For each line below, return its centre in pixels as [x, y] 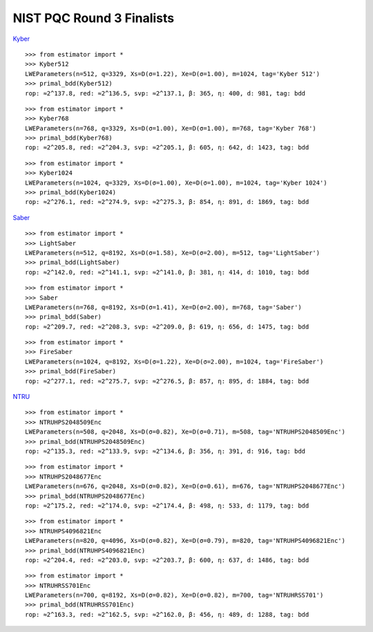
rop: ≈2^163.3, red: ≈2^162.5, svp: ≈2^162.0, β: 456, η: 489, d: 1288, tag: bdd [167, 614]
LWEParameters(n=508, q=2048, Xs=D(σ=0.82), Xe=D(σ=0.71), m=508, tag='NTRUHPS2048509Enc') [185, 432]
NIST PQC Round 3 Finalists [94, 18]
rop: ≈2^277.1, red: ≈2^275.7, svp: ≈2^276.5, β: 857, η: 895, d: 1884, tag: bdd [167, 381]
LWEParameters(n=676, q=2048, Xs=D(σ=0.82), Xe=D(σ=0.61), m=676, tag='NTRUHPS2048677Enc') [185, 486]
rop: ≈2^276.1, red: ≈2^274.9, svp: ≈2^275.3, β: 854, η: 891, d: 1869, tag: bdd [167, 202]
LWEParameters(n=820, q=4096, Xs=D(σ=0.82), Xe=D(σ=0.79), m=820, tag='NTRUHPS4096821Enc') [185, 541]
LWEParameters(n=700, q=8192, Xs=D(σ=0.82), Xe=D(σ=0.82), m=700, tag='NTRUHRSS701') [174, 595]
